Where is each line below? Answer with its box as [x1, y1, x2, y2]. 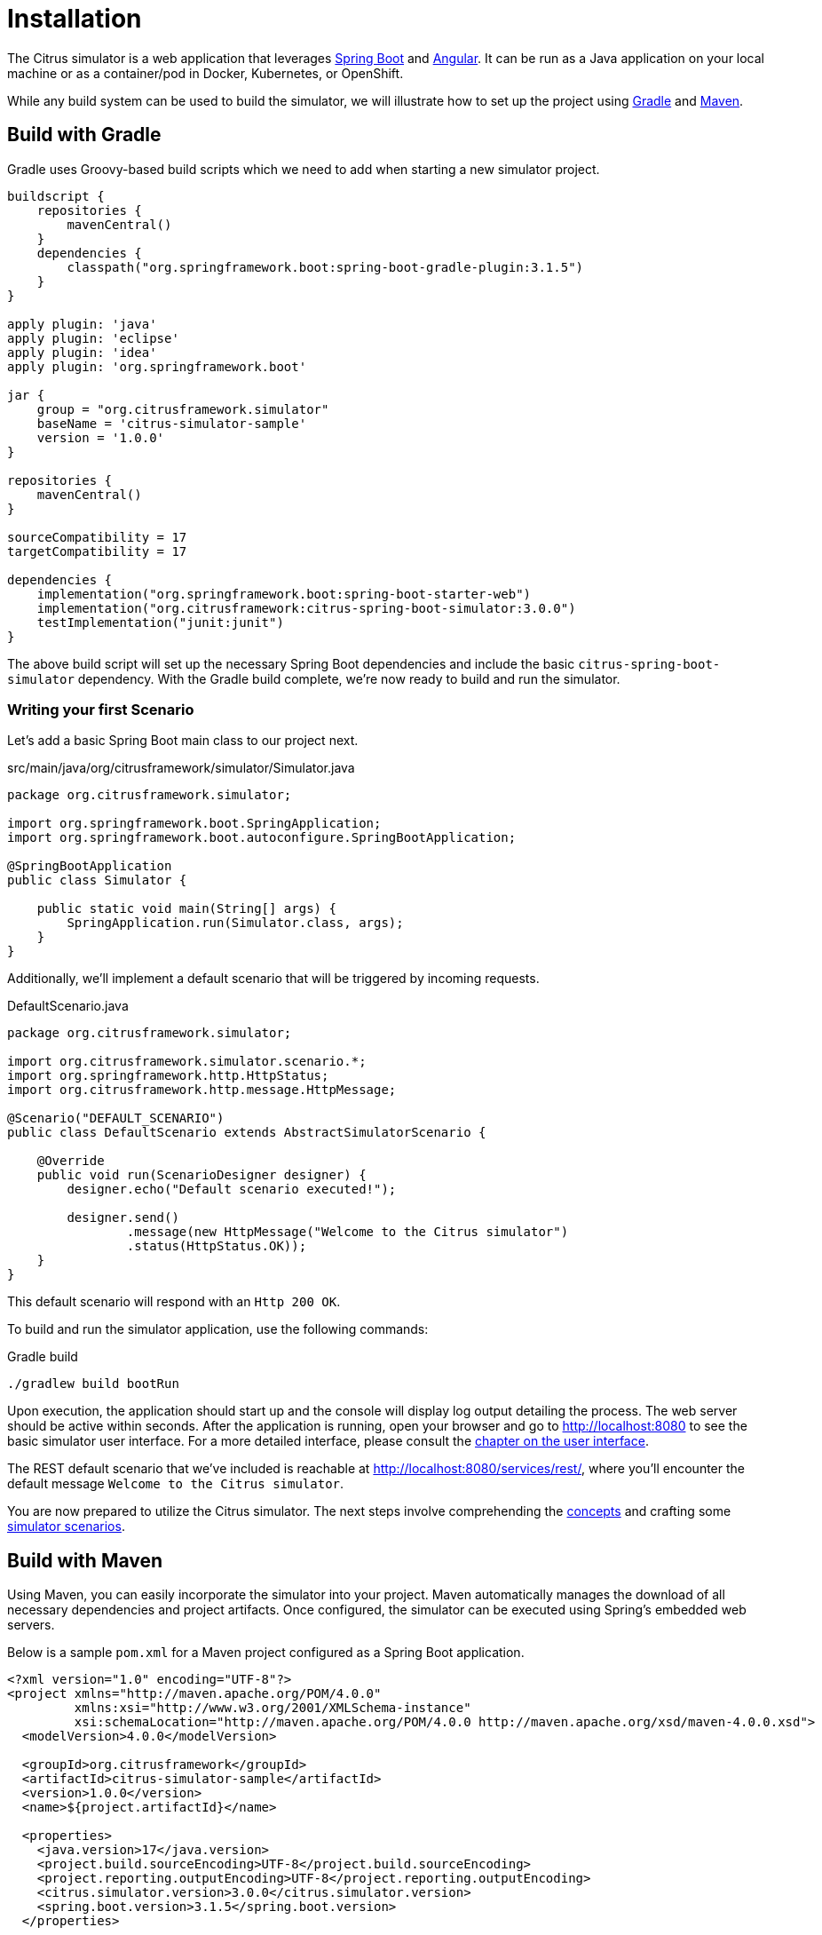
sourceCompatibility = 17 [7, 529, 187, 544]
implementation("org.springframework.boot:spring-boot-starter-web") [36, 586, 532, 601]
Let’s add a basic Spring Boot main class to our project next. [7, 733, 359, 749]
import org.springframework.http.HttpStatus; [7, 1068, 329, 1083]
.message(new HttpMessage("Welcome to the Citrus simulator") [126, 1225, 569, 1240]
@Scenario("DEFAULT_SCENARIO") [7, 1111, 225, 1126]
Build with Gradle [7, 123, 162, 147]
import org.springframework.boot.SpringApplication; [7, 816, 382, 831]
